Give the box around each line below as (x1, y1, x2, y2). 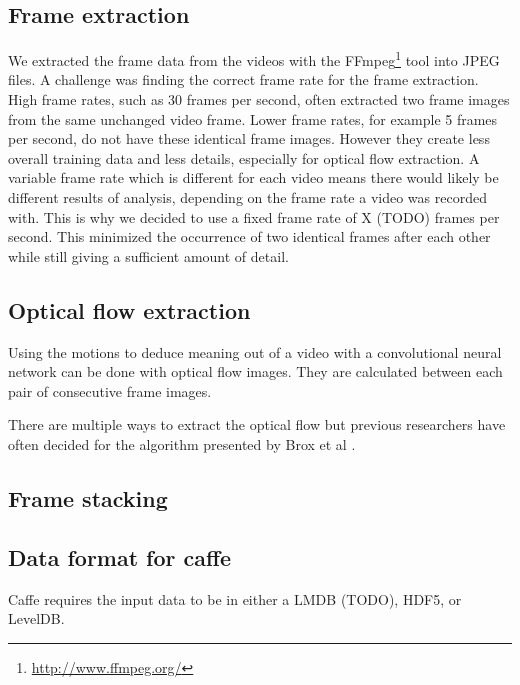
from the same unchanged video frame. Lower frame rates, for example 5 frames (8, 108, 498, 129)
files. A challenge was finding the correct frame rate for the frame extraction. (8, 69, 479, 90)
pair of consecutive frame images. (8, 380, 212, 401)
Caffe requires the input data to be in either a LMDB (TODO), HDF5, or (8, 588, 462, 609)
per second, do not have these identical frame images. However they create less (8, 128, 490, 149)
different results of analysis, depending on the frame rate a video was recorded (8, 187, 487, 208)
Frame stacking (8, 482, 168, 513)
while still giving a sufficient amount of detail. (8, 245, 289, 266)
